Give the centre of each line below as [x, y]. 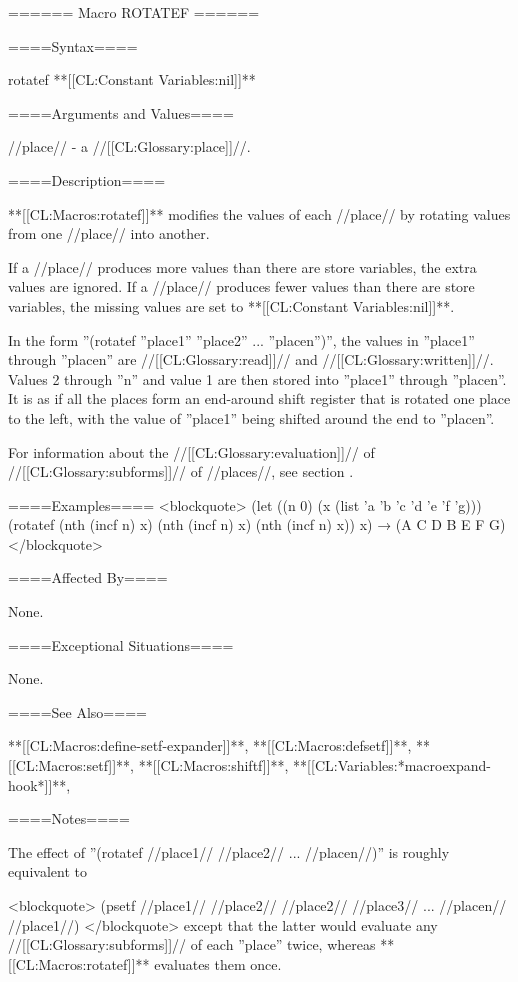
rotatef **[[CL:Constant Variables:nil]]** [132, 79]
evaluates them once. [218, 963]
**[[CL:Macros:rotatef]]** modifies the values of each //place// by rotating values [259, 213]
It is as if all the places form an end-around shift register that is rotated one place [259, 398]
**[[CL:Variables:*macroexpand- [392, 765]
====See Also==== [77, 711]
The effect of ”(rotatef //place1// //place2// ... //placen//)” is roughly [229, 851]
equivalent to [47, 871]
